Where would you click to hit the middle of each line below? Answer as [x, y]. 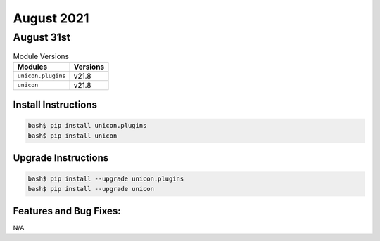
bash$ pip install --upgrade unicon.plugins [106, 179]
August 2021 [51, 18]
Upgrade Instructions [61, 158]
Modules [32, 67]
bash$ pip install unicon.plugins [87, 126]
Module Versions [41, 56]
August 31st [42, 37]
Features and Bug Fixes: [67, 211]
